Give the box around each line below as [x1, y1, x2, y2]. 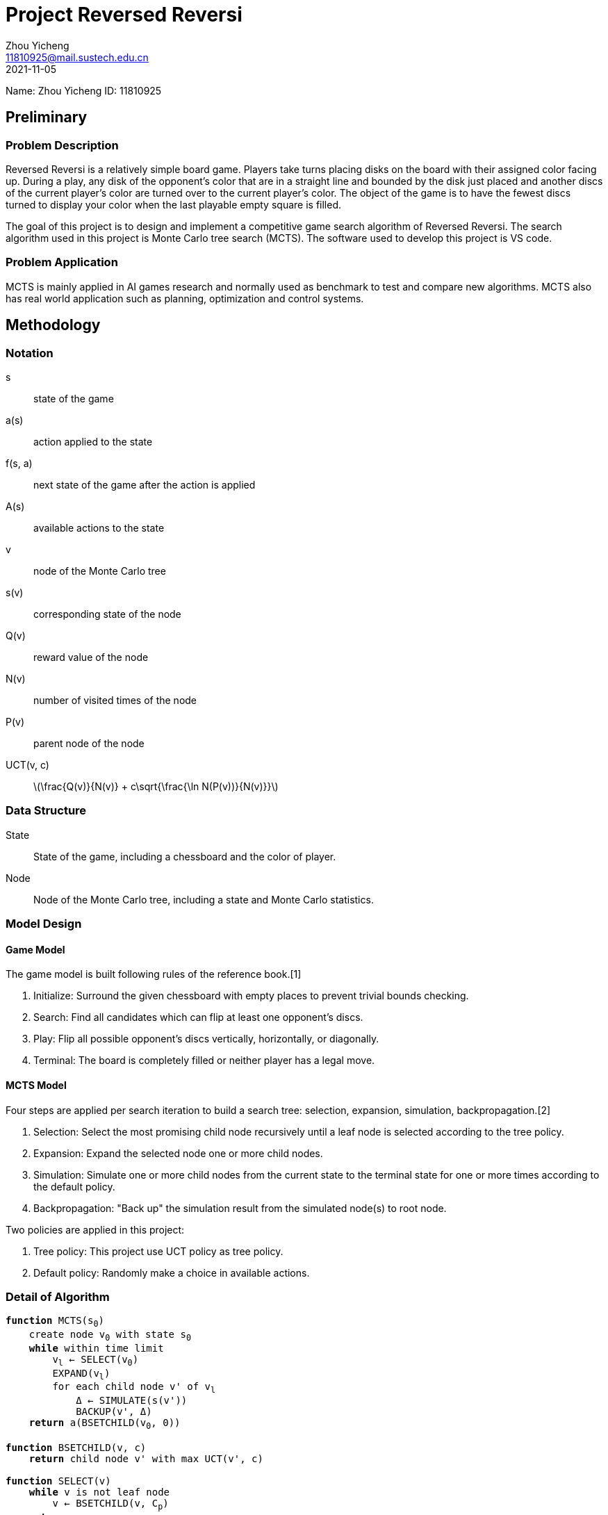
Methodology [6, 316, 101, 334]
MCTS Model [6, 1079, 67, 1091]
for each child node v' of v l [52, 1381, 216, 1395]
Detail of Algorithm [6, 1289, 110, 1304]
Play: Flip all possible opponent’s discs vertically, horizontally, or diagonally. [33, 1033, 379, 1045]
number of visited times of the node [33, 694, 197, 706]
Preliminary [6, 108, 88, 126]
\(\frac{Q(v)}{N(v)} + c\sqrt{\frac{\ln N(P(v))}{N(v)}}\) [33, 780, 279, 792]
